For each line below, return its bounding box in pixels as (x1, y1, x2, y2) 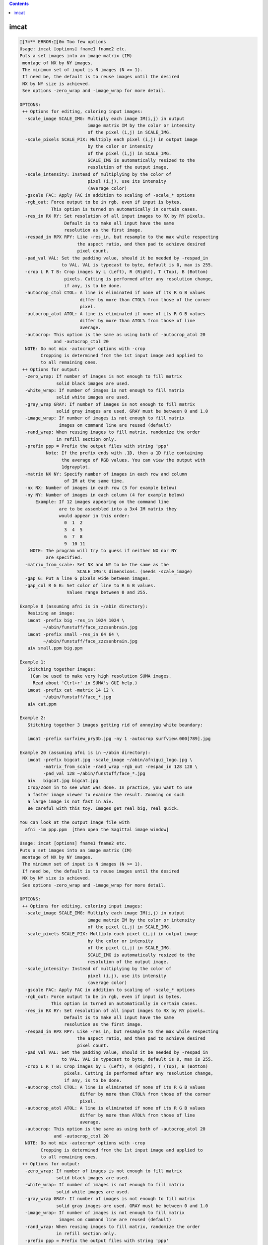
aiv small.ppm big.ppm (27, 645, 83, 651)
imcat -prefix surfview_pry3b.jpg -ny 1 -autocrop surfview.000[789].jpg (27, 736, 211, 742)
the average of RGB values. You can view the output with (61, 457, 206, 463)
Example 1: (19, 659, 46, 665)
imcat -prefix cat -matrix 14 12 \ (27, 687, 114, 693)
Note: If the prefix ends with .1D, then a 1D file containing (45, 450, 203, 456)
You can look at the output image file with (19, 820, 130, 825)
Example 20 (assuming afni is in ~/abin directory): (19, 750, 151, 755)
